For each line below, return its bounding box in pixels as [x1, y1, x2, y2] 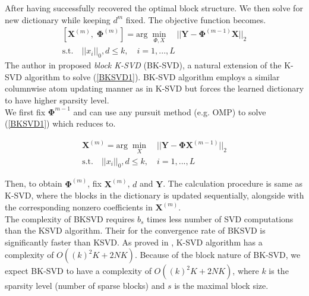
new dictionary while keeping [5, 13, 111, 26]
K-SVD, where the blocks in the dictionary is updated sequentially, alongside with [5, 189, 304, 201]
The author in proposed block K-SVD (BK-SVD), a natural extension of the [5, 59, 282, 71]
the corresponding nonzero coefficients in [5, 200, 153, 213]
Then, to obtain [5, 177, 62, 190]
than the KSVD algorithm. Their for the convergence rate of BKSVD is [5, 224, 266, 237]
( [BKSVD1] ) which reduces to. [5, 117, 116, 130]
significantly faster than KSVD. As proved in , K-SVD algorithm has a [5, 235, 263, 248]
